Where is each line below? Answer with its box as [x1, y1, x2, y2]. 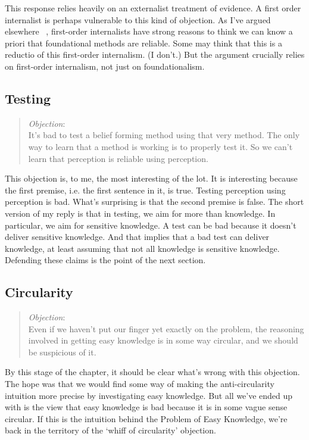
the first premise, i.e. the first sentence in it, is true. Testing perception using [5, 183, 286, 196]
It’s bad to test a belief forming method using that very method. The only [28, 129, 300, 141]
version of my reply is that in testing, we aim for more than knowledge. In [5, 207, 276, 219]
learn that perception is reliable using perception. [28, 152, 208, 164]
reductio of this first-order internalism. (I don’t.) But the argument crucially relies [5, 48, 305, 61]
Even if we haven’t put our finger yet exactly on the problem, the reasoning [28, 322, 304, 335]
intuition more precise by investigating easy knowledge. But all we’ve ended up [5, 389, 293, 401]
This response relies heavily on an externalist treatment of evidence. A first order [5, 2, 301, 14]
